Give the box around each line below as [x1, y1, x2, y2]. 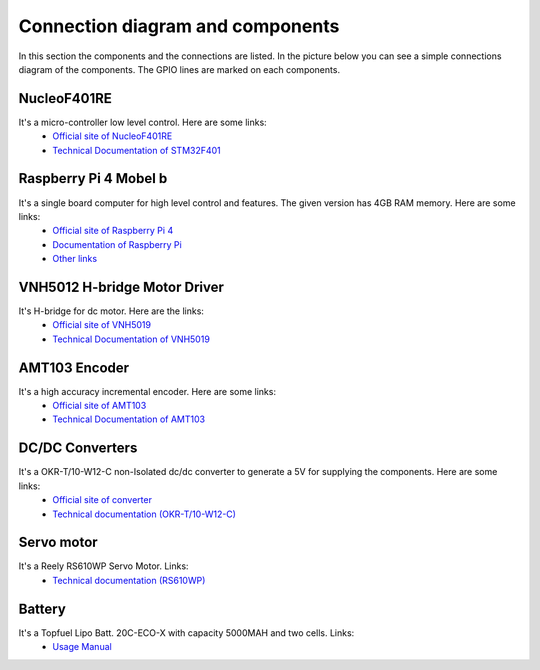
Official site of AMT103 [52, 400, 147, 412]
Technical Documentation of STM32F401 [52, 144, 222, 156]
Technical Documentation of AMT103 [52, 413, 205, 425]
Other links [52, 253, 98, 265]
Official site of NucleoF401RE [52, 130, 173, 142]
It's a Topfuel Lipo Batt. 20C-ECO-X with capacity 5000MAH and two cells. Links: [18, 626, 355, 639]
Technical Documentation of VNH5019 [52, 333, 210, 345]
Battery [18, 600, 67, 617]
